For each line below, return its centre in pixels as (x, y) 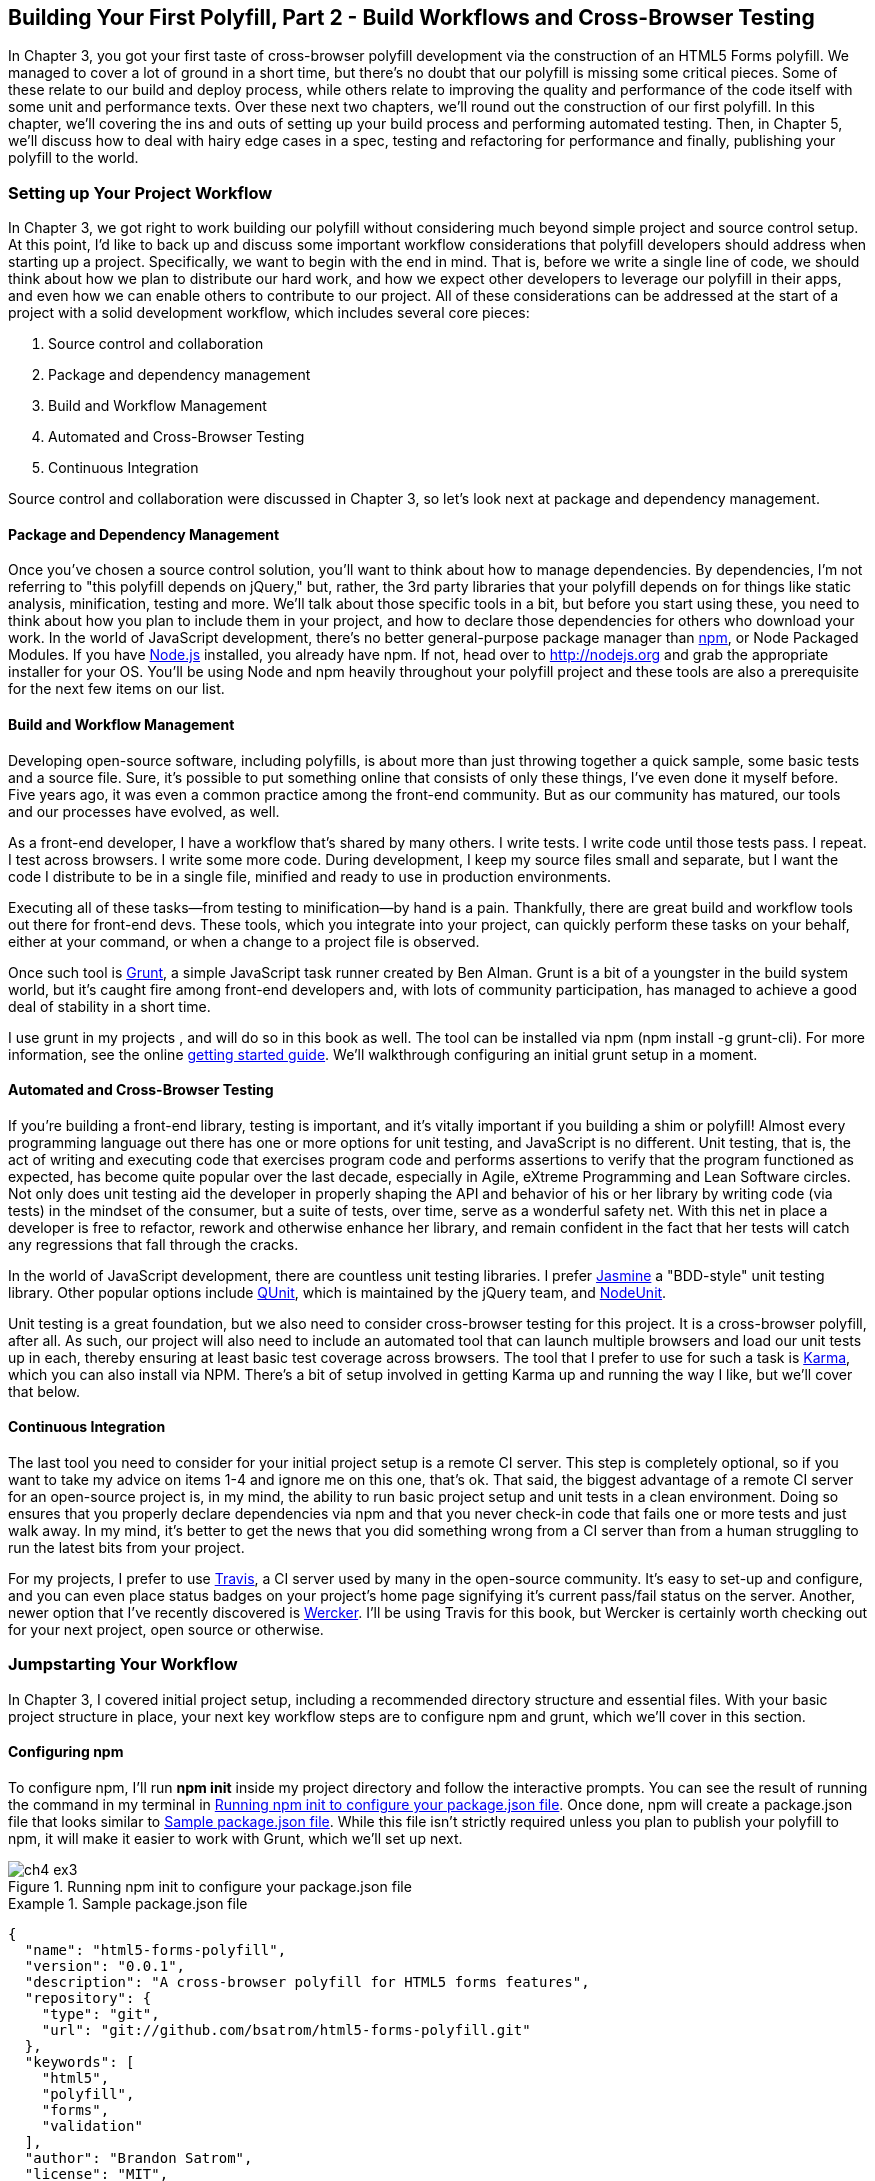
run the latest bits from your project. (126, 1548)
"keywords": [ (79, 2062)
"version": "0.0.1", (105, 1966)
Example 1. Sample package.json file (128, 1904)
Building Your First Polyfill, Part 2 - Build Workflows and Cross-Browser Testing (411, 17)
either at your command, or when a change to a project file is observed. (244, 941)
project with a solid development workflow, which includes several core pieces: (269, 313)
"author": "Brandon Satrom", (138, 2158)
